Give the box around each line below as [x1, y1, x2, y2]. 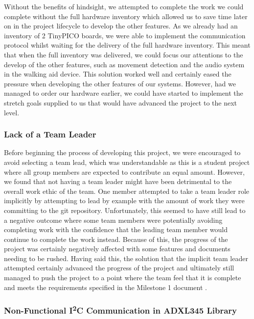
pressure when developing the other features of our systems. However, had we [4, 78, 236, 88]
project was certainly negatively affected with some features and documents [4, 243, 231, 254]
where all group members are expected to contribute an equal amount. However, [4, 166, 245, 177]
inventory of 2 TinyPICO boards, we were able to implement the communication [4, 30, 246, 40]
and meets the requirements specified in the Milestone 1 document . [4, 282, 207, 292]
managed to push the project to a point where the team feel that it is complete [4, 272, 241, 283]
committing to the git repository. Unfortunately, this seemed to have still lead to [4, 205, 246, 215]
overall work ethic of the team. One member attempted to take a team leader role [4, 186, 250, 196]
